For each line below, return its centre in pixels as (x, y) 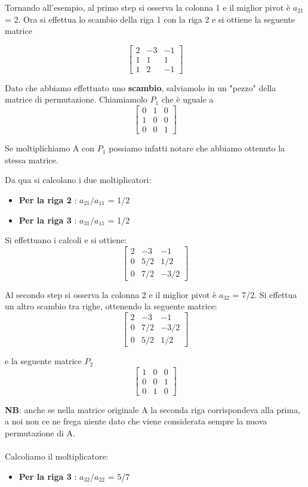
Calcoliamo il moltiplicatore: (57, 456)
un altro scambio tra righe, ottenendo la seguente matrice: (111, 306)
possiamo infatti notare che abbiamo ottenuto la (197, 148)
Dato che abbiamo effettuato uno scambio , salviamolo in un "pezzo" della (141, 87)
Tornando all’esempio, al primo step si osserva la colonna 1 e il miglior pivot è (148, 7)
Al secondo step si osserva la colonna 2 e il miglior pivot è (111, 294)
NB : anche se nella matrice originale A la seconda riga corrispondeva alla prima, (153, 409)
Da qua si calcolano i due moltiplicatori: (78, 180)
